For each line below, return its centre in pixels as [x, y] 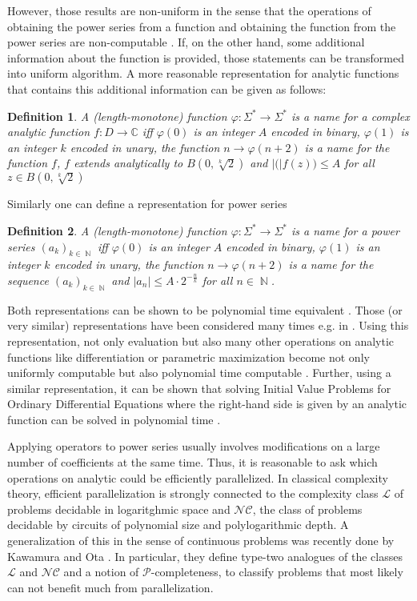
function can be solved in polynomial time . [114, 419]
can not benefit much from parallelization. [110, 587]
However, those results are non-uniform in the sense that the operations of [189, 10]
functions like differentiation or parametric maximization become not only [188, 357]
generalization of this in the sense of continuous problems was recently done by [201, 541]
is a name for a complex [351, 116]
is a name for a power [345, 230]
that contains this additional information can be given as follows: [167, 88]
